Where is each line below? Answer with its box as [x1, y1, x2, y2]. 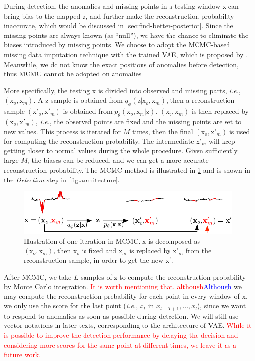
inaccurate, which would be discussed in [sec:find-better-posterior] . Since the [4, 20, 233, 31]
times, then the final [132, 126, 193, 136]
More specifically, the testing [4, 85, 90, 95]
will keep [208, 136, 235, 146]
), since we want [197, 300, 246, 311]
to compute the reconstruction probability [119, 271, 246, 282]
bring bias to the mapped [4, 10, 81, 21]
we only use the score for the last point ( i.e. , [4, 300, 138, 311]
